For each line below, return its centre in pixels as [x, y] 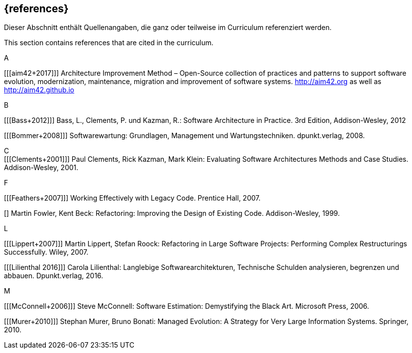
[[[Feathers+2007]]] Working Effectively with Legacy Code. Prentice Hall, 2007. [132, 198]
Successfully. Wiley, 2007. [46, 252]
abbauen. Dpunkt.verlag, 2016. [54, 276]
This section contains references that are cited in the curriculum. [109, 43]
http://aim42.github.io [39, 90]
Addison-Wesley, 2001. [41, 168]
